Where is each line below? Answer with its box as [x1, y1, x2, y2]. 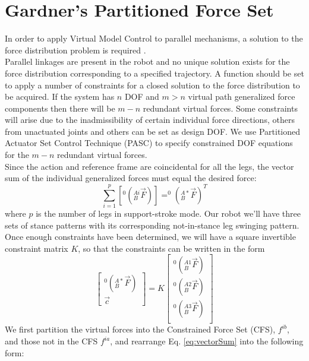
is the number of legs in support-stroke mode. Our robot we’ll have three [36, 207, 301, 219]
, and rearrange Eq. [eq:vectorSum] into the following [110, 335, 304, 347]
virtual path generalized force [188, 90, 295, 103]
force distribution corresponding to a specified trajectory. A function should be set [5, 66, 304, 79]
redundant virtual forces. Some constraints [143, 102, 298, 114]
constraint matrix [5, 242, 68, 254]
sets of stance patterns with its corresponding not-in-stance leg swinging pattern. [5, 218, 299, 231]
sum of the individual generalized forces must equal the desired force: [5, 172, 257, 184]
